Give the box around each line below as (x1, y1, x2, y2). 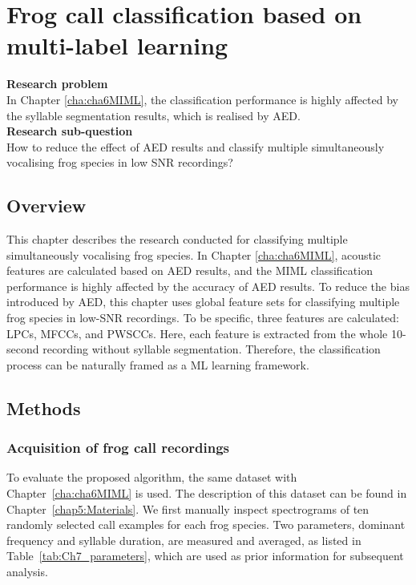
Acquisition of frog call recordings (6, 438, 230, 458)
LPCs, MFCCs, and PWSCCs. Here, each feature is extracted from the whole (6, 325, 388, 341)
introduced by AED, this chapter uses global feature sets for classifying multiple (6, 293, 400, 310)
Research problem (6, 75, 108, 92)
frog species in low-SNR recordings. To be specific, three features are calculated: (6, 309, 399, 326)
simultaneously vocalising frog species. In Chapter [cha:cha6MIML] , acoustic (6, 246, 382, 263)
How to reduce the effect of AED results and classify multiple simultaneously (6, 138, 385, 155)
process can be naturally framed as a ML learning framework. (6, 356, 309, 373)
